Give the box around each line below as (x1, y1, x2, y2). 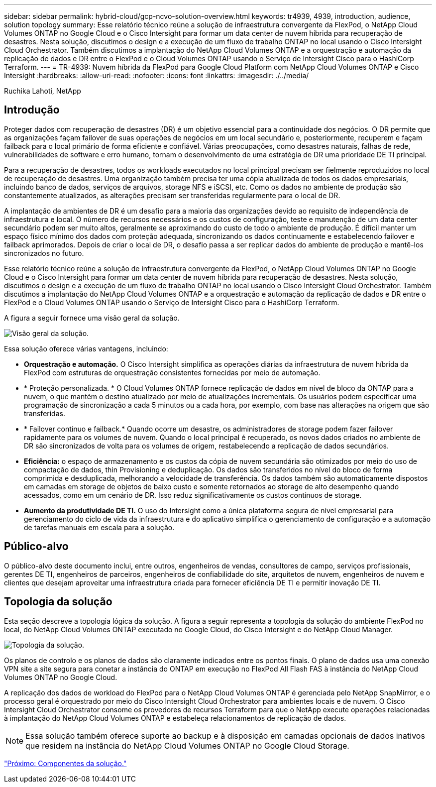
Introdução (4, 104, 60, 116)
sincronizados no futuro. (4, 248, 84, 257)
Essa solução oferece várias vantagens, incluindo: (4, 344, 168, 353)
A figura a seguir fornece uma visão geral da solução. (4, 313, 180, 322)
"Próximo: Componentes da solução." (4, 759, 127, 768)
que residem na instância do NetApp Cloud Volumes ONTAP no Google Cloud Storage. (25, 740, 349, 751)
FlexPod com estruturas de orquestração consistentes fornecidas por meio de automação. (24, 368, 321, 377)
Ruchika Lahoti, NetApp (4, 87, 81, 95)
